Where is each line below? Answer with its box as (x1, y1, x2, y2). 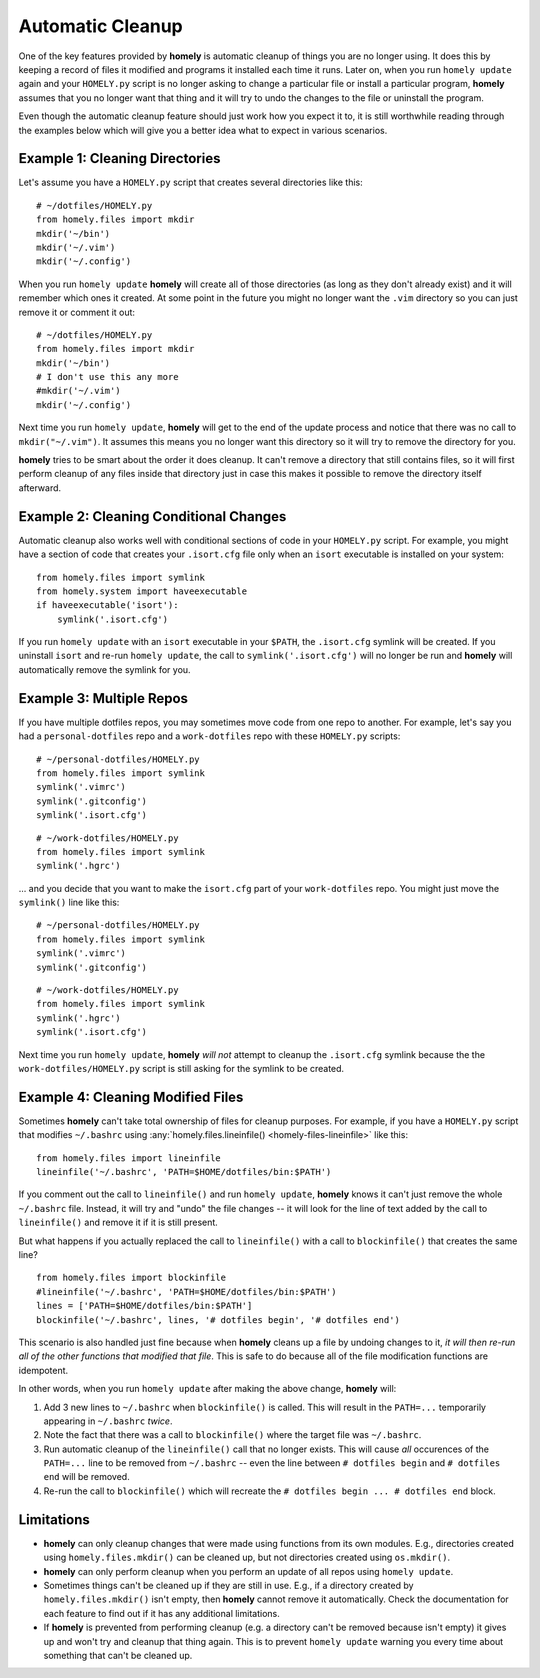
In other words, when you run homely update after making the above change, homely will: (18, 1383, 397, 1395)
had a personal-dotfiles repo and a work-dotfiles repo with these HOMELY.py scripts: (18, 730, 401, 742)
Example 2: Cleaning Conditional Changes (18, 508, 287, 525)
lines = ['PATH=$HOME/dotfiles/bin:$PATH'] (36, 1300, 253, 1312)
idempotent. (18, 1364, 69, 1376)
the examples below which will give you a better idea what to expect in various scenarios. (18, 124, 388, 136)
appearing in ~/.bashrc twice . (43, 1415, 173, 1427)
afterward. (18, 481, 62, 494)
